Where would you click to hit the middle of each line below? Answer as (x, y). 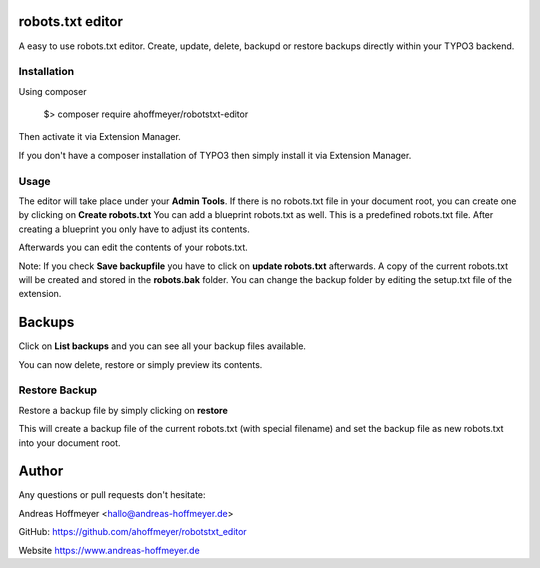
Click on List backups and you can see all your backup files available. (162, 346)
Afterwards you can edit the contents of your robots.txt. (133, 247)
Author (41, 471)
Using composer (52, 91)
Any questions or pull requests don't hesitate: (112, 495)
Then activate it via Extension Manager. (100, 137)
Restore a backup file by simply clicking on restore (123, 410)
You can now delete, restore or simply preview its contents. (140, 364)
